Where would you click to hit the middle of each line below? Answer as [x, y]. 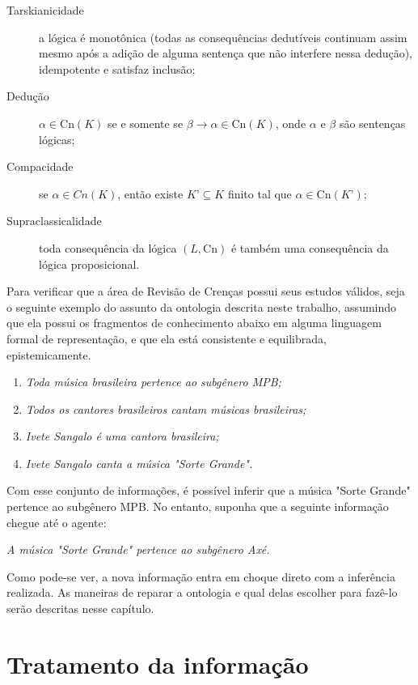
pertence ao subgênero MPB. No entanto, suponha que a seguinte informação [198, 506]
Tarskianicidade [45, 10]
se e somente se [145, 123]
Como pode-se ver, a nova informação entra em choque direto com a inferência [201, 576]
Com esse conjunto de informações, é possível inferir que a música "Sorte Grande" [209, 490]
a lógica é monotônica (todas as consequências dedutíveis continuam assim [223, 37]
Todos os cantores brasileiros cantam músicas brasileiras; [166, 408]
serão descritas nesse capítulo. [80, 608]
